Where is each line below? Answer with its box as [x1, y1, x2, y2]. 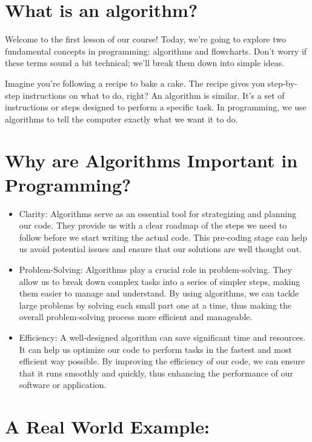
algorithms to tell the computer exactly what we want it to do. [5, 112, 238, 125]
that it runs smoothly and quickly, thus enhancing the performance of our [19, 366, 293, 379]
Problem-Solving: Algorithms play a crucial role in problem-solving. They [19, 263, 292, 275]
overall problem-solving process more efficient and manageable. [19, 310, 253, 323]
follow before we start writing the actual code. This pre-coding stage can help [19, 230, 307, 243]
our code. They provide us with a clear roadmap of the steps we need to [19, 219, 287, 232]
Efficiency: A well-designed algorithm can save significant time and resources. [19, 330, 306, 343]
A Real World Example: [5, 414, 210, 439]
